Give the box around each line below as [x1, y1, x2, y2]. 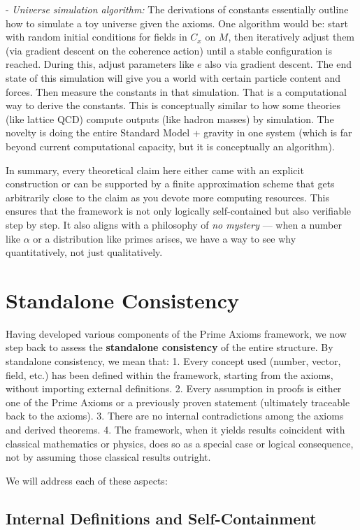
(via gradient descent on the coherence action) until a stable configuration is [6, 43, 333, 57]
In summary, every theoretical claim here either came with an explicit [6, 162, 304, 177]
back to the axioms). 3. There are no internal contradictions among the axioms [6, 408, 344, 423]
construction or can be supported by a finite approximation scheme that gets [6, 176, 335, 191]
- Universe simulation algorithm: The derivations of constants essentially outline [6, 2, 349, 16]
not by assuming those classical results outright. [6, 450, 211, 464]
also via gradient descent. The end [205, 57, 352, 71]
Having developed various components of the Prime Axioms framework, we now [6, 326, 347, 341]
